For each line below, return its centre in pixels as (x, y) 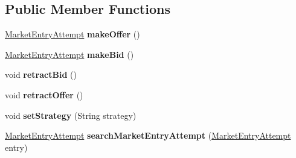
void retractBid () (41, 74)
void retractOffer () (44, 94)
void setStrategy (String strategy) (71, 115)
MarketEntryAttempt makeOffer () (72, 34)
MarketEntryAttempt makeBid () (69, 54)
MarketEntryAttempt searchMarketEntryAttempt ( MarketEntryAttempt (148, 135)
